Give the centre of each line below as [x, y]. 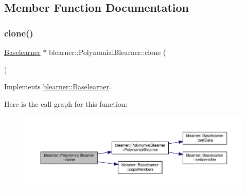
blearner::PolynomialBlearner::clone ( [108, 52]
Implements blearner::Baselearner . [58, 86]
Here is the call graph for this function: [66, 103]
